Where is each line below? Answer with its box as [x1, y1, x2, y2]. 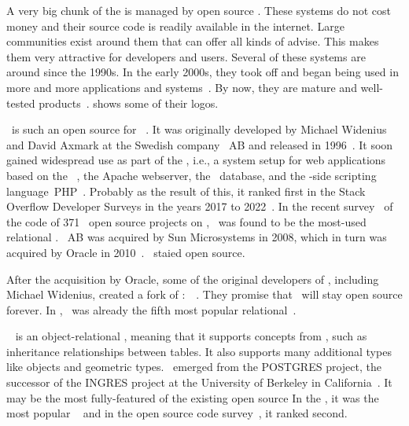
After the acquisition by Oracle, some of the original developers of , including [6, 270, 379, 287]
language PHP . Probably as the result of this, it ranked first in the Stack [6, 182, 366, 199]
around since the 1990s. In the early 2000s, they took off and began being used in [6, 64, 399, 80]
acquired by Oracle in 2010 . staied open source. [6, 244, 245, 260]
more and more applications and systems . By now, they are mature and [6, 79, 357, 95]
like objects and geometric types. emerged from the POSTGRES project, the [6, 358, 381, 375]
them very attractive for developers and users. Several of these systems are [6, 48, 366, 64]
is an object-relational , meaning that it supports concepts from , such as [15, 328, 367, 344]
